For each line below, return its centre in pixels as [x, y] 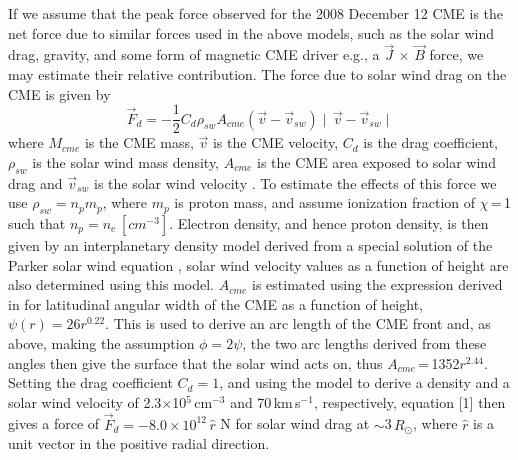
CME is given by [59, 93]
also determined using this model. [111, 284]
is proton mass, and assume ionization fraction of [325, 202]
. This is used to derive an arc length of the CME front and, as [298, 323]
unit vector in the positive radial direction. [139, 443]
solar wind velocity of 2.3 [85, 401]
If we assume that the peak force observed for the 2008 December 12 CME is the [256, 13]
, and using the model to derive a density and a [364, 382]
